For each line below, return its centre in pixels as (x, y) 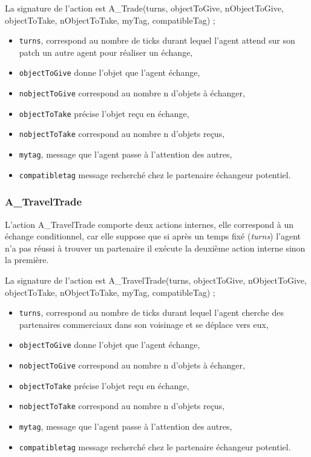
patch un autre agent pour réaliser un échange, (106, 52)
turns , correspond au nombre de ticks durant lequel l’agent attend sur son (157, 40)
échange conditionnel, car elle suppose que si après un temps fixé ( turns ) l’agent (153, 236)
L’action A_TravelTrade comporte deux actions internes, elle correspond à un (149, 224)
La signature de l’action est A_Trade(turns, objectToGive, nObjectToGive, (144, 8)
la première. (27, 260)
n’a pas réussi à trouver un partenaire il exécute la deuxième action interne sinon (155, 248)
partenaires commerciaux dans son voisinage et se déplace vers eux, (144, 324)
